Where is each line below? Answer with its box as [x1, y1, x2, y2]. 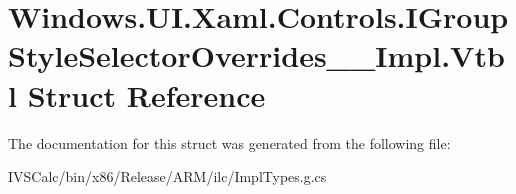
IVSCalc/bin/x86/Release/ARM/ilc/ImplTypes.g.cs [8, 166, 327, 187]
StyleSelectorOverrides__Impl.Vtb [8, 35, 505, 76]
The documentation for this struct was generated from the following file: [8, 132, 451, 153]
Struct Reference [27, 74, 266, 115]
